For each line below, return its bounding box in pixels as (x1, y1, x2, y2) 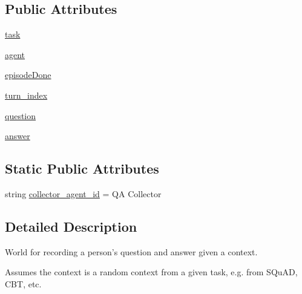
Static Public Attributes (5, 159, 159, 178)
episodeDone (5, 68, 51, 81)
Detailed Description (5, 217, 137, 235)
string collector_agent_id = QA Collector (5, 187, 162, 200)
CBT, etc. (5, 277, 42, 290)
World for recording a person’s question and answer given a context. (5, 245, 258, 258)
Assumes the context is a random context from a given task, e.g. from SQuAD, (5, 266, 298, 278)
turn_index (5, 88, 48, 101)
